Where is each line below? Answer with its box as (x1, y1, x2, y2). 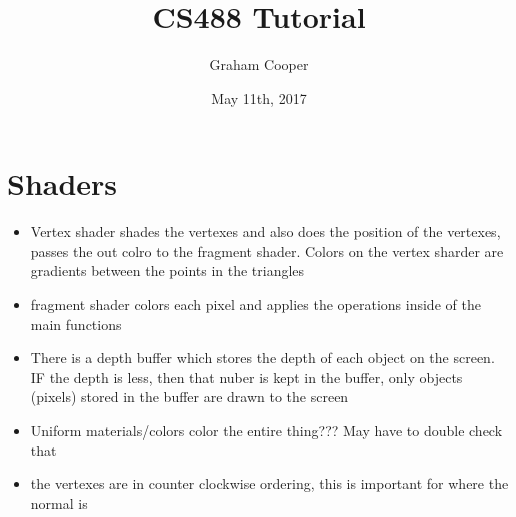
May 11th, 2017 (211, 87, 307, 108)
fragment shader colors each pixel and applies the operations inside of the (30, 294, 481, 315)
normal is (30, 492, 88, 513)
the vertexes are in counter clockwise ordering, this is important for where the (30, 473, 509, 494)
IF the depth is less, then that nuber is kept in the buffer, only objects (30, 366, 463, 387)
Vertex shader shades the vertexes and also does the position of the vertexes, (30, 221, 501, 242)
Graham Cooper (209, 54, 309, 75)
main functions (30, 313, 122, 334)
